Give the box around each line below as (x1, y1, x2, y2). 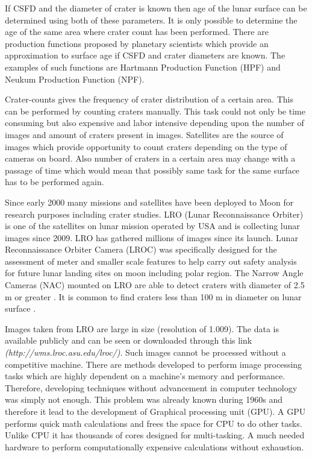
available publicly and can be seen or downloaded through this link (5, 334, 252, 347)
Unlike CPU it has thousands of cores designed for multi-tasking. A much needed (5, 429, 305, 441)
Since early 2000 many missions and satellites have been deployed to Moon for (5, 195, 294, 208)
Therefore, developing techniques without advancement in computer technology (5, 381, 298, 394)
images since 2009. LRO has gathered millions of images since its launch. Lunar (5, 231, 298, 244)
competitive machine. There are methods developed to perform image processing (5, 358, 302, 370)
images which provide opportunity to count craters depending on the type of (5, 140, 287, 153)
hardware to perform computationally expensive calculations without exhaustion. (5, 440, 304, 453)
